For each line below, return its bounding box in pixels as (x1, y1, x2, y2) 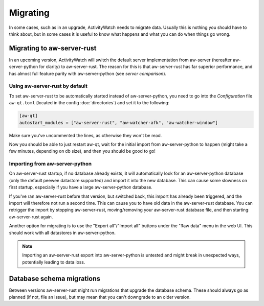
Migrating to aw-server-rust (9, 44, 97, 52)
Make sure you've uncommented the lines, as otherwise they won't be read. (9, 132, 162, 138)
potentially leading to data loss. (22, 259, 85, 265)
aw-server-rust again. (9, 213, 53, 220)
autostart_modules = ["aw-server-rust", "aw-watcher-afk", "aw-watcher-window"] (19, 120, 218, 125)
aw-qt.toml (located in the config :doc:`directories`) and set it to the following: (9, 100, 170, 106)
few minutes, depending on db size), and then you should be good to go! (9, 148, 156, 154)
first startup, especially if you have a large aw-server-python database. (9, 184, 153, 190)
